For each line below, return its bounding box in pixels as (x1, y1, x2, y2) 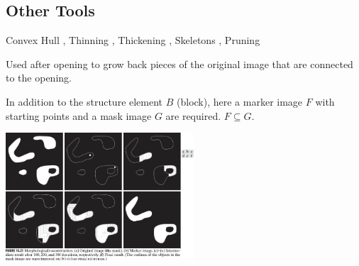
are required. (165, 108, 221, 123)
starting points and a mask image (6, 108, 152, 123)
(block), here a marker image (177, 94, 303, 109)
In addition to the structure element (6, 94, 163, 109)
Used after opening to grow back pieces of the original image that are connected (6, 56, 353, 71)
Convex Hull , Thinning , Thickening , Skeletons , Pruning (6, 33, 260, 48)
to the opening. (6, 70, 72, 85)
